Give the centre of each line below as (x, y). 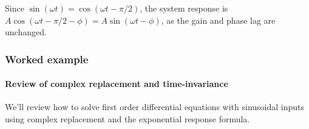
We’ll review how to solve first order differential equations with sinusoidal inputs (155, 107)
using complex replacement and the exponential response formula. (127, 119)
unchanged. (26, 32)
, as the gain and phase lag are (218, 20)
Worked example (47, 59)
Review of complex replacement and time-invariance (117, 84)
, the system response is (184, 8)
